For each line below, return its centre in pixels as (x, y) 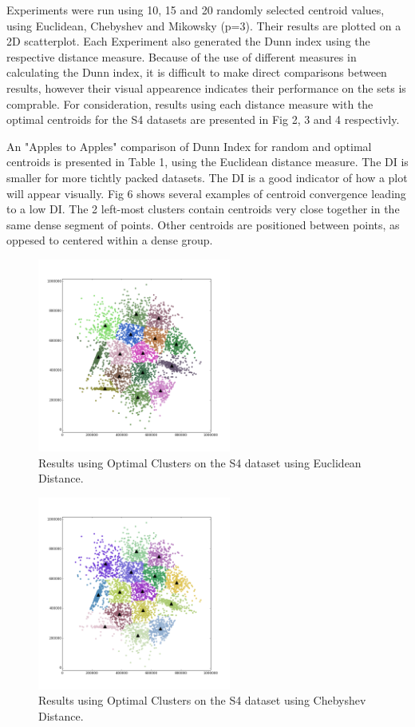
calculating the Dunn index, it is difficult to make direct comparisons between (197, 72)
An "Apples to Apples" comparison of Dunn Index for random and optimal (189, 146)
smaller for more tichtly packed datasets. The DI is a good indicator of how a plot (207, 177)
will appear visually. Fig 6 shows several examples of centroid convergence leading (206, 193)
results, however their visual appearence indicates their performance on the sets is (206, 87)
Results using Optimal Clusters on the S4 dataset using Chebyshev (202, 700)
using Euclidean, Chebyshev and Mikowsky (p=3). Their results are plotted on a (204, 25)
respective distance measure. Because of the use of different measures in (182, 56)
